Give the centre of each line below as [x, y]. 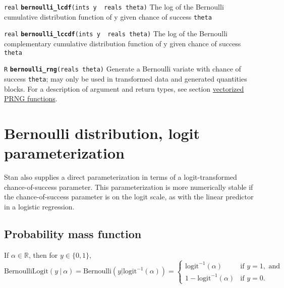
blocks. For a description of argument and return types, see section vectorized [124, 88]
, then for [43, 255]
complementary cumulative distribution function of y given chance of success [123, 43]
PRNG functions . [31, 98]
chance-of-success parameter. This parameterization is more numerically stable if [129, 187]
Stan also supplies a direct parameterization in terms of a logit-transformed [121, 177]
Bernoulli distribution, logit [102, 133]
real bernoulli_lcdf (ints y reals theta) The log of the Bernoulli [114, 7]
